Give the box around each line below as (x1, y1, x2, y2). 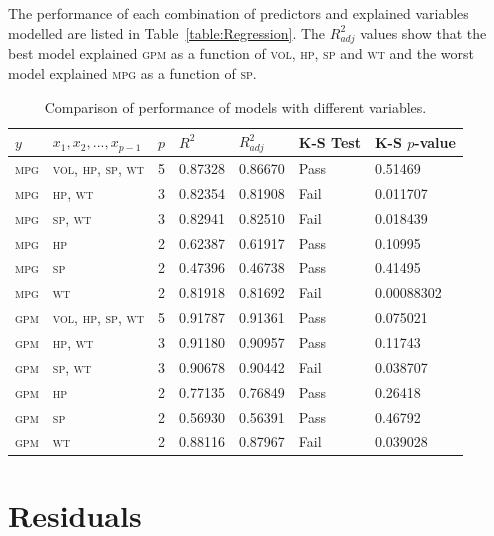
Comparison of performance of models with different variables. (44, 96, 427, 117)
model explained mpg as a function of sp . (8, 62, 257, 83)
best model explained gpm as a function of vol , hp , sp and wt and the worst (8, 43, 475, 64)
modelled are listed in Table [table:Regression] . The (8, 22, 326, 43)
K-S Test (298, 131, 361, 152)
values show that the (360, 22, 487, 43)
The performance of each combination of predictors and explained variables (8, 3, 469, 23)
